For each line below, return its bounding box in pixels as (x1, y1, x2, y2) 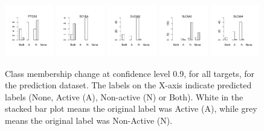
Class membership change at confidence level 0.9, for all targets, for (5, 67, 255, 79)
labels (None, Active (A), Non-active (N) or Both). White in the (5, 90, 243, 103)
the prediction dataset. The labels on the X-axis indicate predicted (5, 79, 252, 91)
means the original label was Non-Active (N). (5, 114, 173, 126)
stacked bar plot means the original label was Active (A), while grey (5, 102, 257, 115)
